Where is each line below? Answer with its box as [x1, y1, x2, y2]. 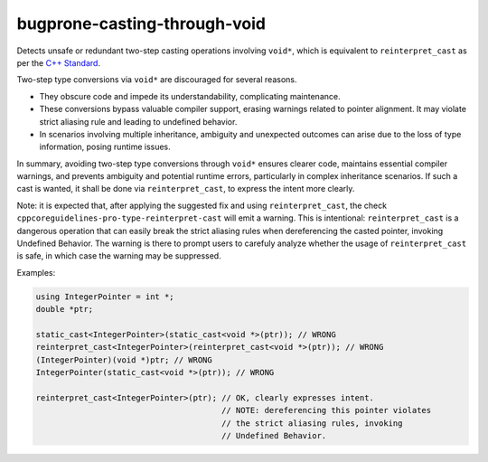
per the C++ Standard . [16, 57, 101, 68]
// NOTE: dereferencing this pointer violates [221, 405, 432, 416]
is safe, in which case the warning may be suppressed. [16, 250, 221, 261]
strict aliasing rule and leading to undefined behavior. [39, 116, 238, 127]
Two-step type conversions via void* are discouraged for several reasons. [16, 74, 297, 85]
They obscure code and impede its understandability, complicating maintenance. [39, 90, 341, 101]
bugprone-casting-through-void [16, 14, 267, 33]
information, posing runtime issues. [39, 141, 171, 153]
